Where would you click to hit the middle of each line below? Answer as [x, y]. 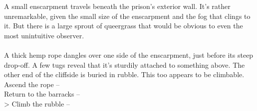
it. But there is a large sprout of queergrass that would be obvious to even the [124, 26]
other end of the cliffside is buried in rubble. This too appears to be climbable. [124, 74]
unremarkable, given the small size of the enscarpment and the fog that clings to [127, 16]
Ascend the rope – [32, 84]
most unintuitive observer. [44, 35]
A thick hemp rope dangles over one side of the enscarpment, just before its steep [129, 55]
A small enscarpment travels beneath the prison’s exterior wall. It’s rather [117, 6]
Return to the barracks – [42, 94]
